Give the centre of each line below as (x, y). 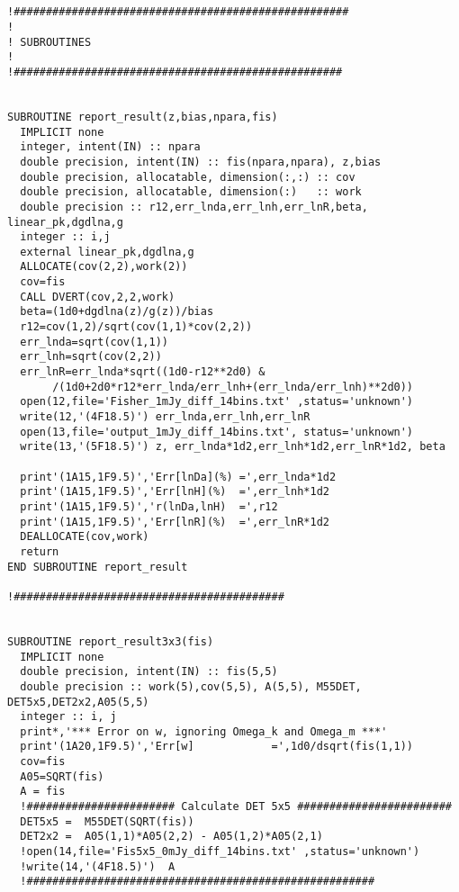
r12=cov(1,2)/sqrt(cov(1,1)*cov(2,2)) (136, 327)
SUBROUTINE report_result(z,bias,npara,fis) (143, 117)
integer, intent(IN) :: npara (110, 147)
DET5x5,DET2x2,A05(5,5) (78, 702)
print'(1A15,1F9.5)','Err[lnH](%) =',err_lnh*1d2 (175, 492)
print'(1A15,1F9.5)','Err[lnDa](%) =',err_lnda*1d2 (178, 477)
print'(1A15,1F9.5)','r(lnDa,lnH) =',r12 (149, 506)
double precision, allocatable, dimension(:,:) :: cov (188, 177)
